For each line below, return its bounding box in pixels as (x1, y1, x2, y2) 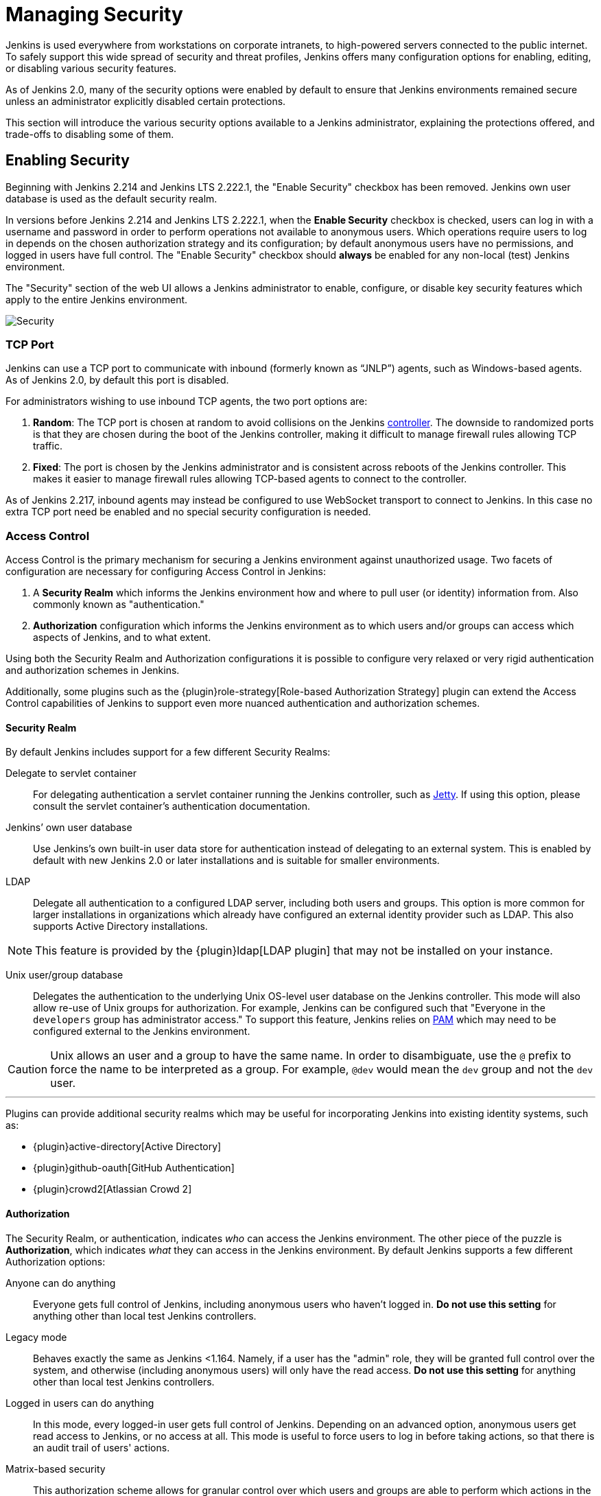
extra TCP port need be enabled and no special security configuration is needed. (5, 506, 371, 518)
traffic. (33, 440, 62, 452)
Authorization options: (5, 1255, 106, 1267)
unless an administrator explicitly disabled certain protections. (5, 95, 286, 107)
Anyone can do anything (5, 1276, 116, 1289)
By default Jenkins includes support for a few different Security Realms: (5, 746, 331, 758)
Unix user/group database (5, 969, 123, 981)
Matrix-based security (5, 1462, 106, 1475)
